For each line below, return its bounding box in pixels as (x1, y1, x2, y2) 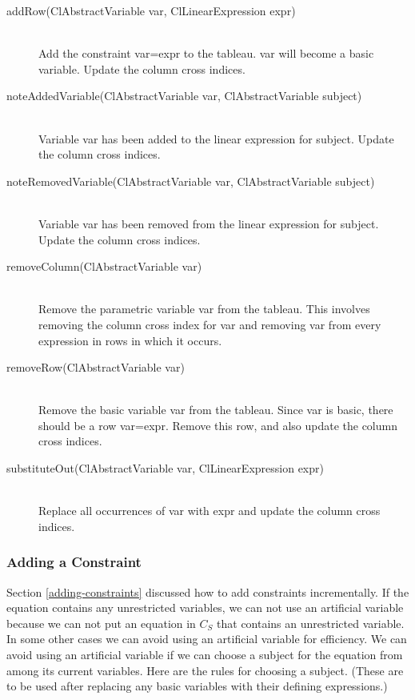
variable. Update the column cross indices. (38, 60, 245, 77)
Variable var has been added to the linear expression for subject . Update (38, 130, 394, 147)
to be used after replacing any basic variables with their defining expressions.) (6, 678, 388, 694)
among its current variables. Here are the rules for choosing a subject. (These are (6, 662, 404, 678)
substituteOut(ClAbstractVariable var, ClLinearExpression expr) (6, 460, 324, 477)
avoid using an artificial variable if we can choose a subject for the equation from (6, 646, 403, 663)
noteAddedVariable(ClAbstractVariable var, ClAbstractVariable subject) (6, 87, 362, 104)
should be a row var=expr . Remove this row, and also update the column (38, 416, 397, 433)
